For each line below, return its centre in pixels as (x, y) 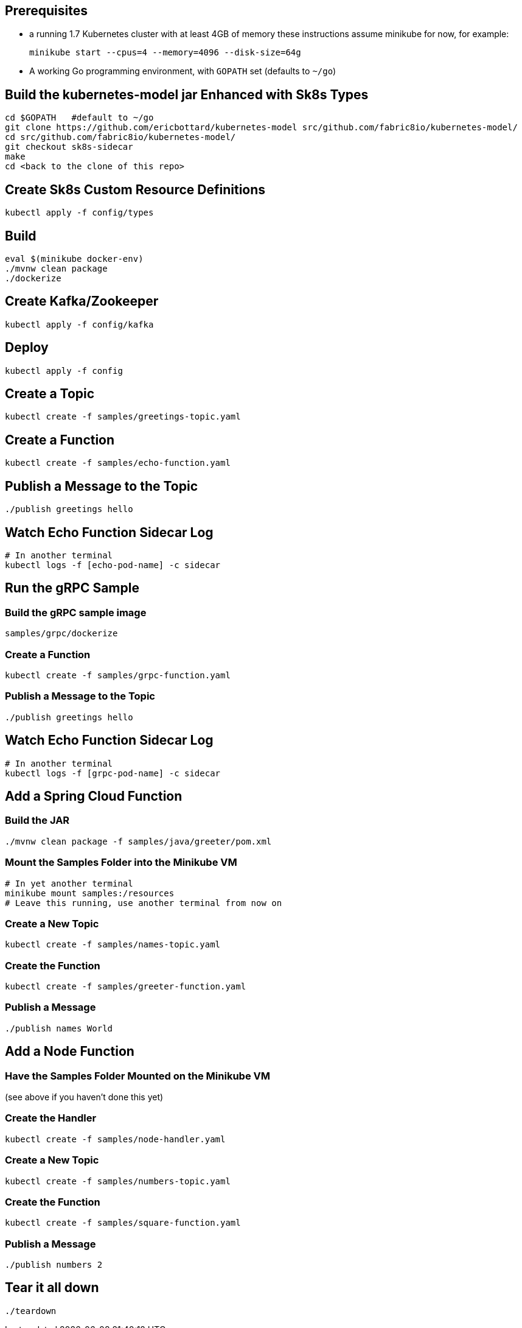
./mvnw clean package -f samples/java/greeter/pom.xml (138, 841)
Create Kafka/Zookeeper (82, 301)
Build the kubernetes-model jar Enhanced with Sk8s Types (187, 94)
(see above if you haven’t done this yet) (84, 1097)
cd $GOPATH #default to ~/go (79, 118)
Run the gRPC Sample (72, 588)
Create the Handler (51, 1118)
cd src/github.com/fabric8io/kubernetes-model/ (120, 137)
